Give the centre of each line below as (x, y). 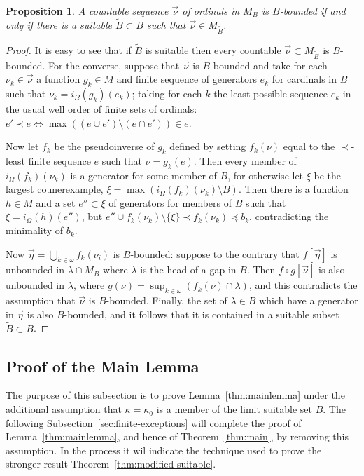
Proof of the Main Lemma (103, 366)
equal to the (309, 146)
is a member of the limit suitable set (234, 409)
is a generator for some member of (143, 175)
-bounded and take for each (269, 65)
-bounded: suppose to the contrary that (215, 253)
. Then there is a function (293, 189)
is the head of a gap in (188, 270)
